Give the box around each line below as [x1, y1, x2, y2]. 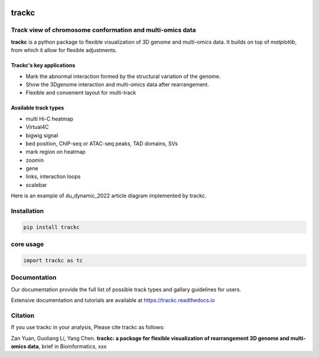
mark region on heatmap [25, 148, 86, 155]
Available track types [11, 104, 64, 112]
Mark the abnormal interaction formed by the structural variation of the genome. [25, 73, 221, 80]
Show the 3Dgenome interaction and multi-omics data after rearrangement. [25, 80, 210, 88]
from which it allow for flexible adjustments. [11, 47, 118, 54]
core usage [11, 240, 44, 248]
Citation [11, 311, 35, 319]
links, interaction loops [25, 173, 81, 180]
